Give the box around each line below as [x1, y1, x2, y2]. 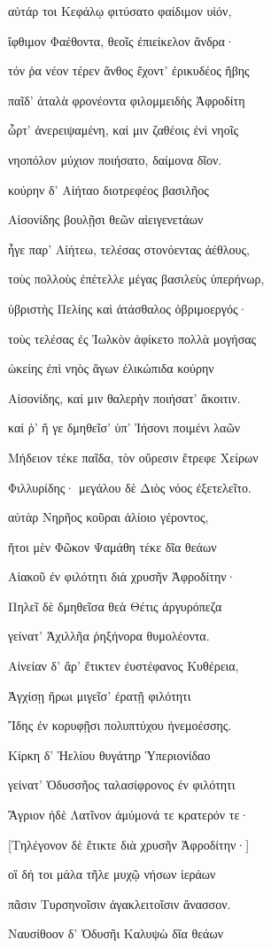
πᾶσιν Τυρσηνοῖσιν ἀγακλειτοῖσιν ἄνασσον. [8, 894, 231, 913]
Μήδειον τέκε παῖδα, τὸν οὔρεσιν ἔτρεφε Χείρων [8, 447, 259, 466]
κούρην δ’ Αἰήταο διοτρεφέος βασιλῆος [8, 180, 209, 198]
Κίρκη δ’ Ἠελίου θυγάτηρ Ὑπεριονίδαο [8, 745, 211, 764]
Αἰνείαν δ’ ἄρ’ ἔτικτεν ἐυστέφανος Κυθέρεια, [8, 657, 239, 675]
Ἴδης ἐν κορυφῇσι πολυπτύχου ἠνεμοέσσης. [8, 716, 232, 734]
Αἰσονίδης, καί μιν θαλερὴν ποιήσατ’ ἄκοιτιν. [8, 388, 241, 407]
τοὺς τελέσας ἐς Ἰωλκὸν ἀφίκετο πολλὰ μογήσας [8, 329, 257, 347]
